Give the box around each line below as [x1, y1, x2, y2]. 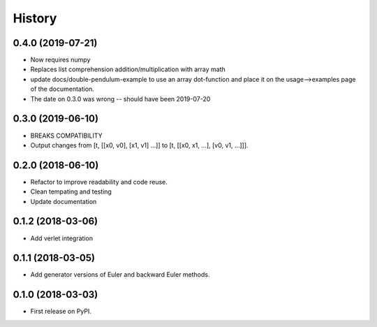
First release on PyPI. [30, 307, 92, 316]
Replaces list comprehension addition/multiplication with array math [30, 65, 226, 73]
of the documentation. [30, 85, 94, 94]
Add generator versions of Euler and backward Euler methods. [30, 270, 210, 279]
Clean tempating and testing [30, 187, 112, 196]
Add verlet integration [30, 234, 94, 242]
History [13, 10, 57, 26]
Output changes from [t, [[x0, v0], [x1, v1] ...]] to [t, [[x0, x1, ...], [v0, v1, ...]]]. [30, 140, 249, 150]
